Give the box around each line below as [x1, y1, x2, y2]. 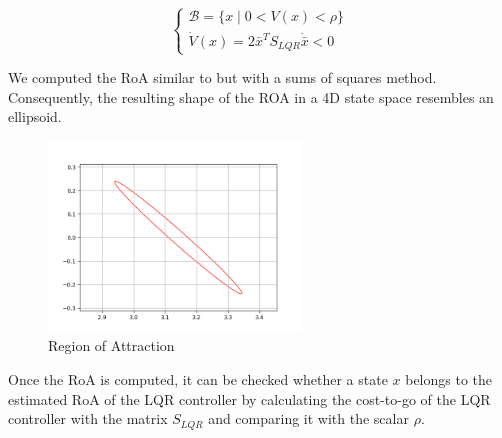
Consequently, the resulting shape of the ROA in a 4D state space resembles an [8, 86, 494, 107]
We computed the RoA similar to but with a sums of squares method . [8, 67, 437, 88]
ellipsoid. [8, 106, 62, 127]
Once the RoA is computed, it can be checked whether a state [8, 369, 388, 389]
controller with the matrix [8, 408, 168, 429]
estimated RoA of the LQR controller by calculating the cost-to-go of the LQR [8, 388, 491, 409]
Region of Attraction [48, 335, 175, 356]
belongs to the [405, 369, 493, 389]
